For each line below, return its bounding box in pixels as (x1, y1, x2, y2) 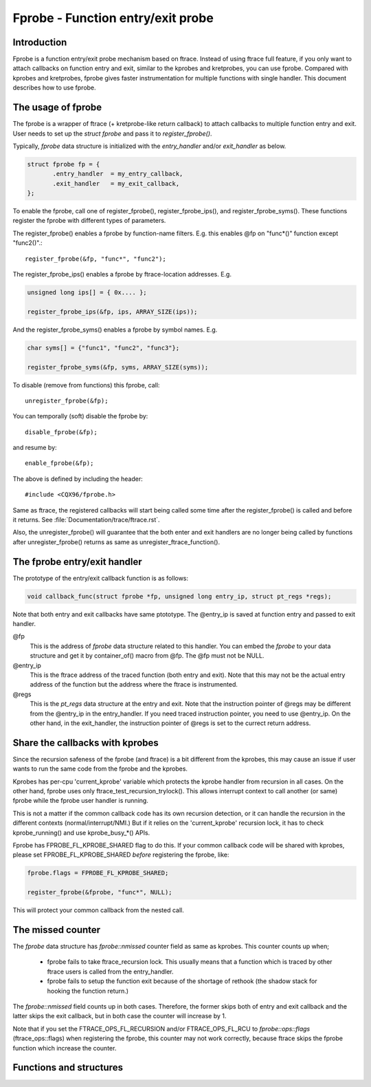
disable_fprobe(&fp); (25, 428, 98, 436)
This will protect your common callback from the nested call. (12, 906, 185, 914)
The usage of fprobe (12, 102, 102, 114)
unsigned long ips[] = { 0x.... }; (27, 289, 147, 296)
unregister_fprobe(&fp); (25, 396, 109, 405)
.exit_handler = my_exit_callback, (52, 180, 180, 187)
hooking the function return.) (47, 987, 129, 995)
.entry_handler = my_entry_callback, (52, 170, 183, 178)
